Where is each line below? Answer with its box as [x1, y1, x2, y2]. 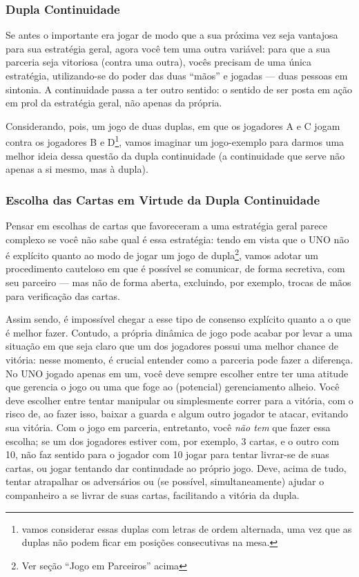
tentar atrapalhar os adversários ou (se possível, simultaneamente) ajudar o [6, 474, 324, 489]
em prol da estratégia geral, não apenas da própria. [6, 95, 222, 110]
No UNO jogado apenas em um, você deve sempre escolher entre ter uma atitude [6, 366, 349, 380]
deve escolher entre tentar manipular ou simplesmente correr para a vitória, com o [6, 392, 353, 407]
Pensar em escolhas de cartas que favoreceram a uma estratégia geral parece [6, 218, 327, 233]
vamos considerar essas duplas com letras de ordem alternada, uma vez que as [21, 521, 352, 536]
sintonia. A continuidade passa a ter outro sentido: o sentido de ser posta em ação [6, 82, 352, 96]
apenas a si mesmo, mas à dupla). [6, 162, 148, 176]
